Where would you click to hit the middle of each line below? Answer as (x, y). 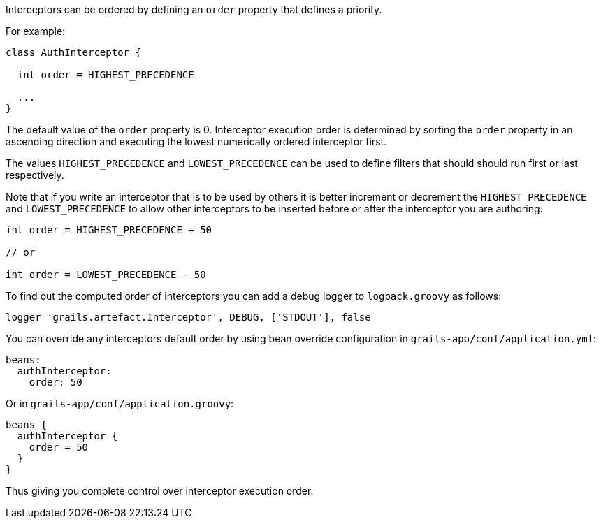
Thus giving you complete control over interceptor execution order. (160, 491)
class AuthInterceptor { (73, 52)
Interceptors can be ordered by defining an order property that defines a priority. (194, 9)
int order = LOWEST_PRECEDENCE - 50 (106, 275)
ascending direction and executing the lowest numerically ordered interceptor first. (196, 141)
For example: (36, 31)
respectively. (35, 175)
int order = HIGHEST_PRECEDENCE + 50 (109, 230)
